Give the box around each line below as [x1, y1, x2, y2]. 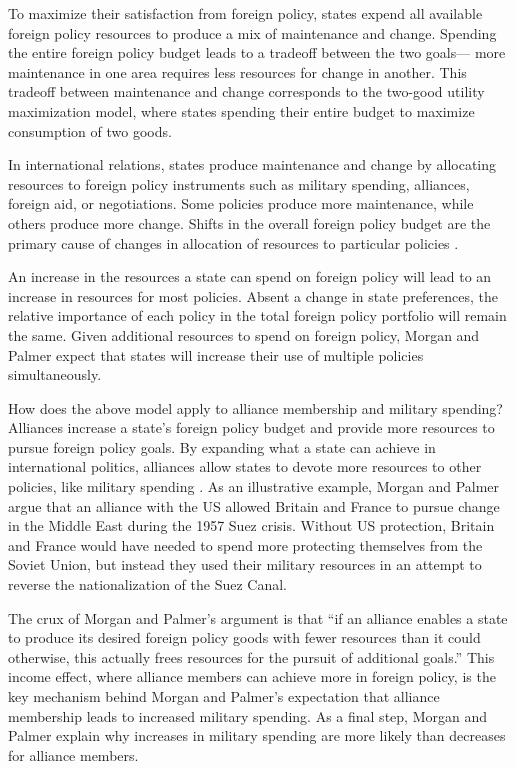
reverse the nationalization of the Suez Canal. [8, 574, 287, 595]
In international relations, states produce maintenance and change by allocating [8, 154, 497, 175]
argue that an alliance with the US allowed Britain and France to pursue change [8, 495, 500, 516]
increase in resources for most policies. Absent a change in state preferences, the [8, 285, 498, 306]
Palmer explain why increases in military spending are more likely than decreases [8, 725, 506, 746]
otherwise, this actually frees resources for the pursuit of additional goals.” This [8, 646, 495, 667]
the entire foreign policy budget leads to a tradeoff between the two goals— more [8, 42, 506, 63]
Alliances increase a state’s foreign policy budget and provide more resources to [8, 417, 495, 438]
